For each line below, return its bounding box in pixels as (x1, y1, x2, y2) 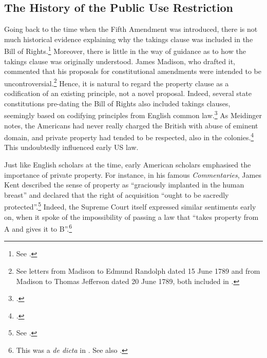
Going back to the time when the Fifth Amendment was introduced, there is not (4, 24, 258, 34)
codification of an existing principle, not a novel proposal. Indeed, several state (4, 88, 252, 99)
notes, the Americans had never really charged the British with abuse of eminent (4, 120, 258, 130)
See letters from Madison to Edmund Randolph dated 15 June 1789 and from (16, 266, 260, 276)
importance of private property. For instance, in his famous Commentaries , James (4, 169, 261, 180)
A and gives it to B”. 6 (4, 222, 72, 234)
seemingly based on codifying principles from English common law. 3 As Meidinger (4, 108, 262, 120)
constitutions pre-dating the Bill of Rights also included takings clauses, (4, 98, 231, 108)
